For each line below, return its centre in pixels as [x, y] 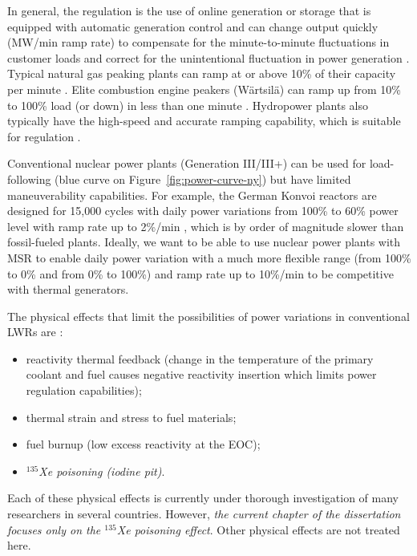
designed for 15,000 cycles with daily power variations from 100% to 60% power [203, 211]
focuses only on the [54, 529]
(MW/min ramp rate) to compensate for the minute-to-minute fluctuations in [198, 42]
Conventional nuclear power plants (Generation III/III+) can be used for [187, 163]
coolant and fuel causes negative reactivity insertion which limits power [201, 374]
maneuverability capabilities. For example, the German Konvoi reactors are [192, 195]
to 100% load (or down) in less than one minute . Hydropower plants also [188, 105]
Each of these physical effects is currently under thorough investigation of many [203, 498]
